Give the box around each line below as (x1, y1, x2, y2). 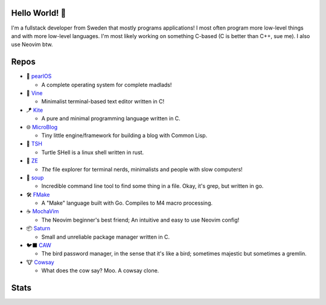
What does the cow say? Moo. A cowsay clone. (41, 267, 159, 274)
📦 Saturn (26, 225, 51, 232)
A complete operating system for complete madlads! (41, 81, 172, 88)
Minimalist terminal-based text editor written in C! (41, 98, 165, 105)
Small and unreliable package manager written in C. (41, 233, 170, 240)
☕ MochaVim (26, 208, 59, 215)
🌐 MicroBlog (26, 123, 58, 130)
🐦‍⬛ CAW (26, 242, 51, 249)
